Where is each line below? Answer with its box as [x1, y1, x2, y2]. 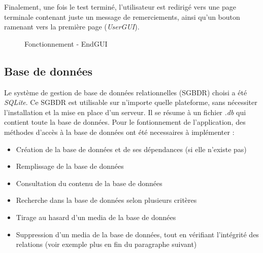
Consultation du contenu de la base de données [16, 177, 162, 188]
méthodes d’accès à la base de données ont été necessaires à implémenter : [4, 126, 235, 137]
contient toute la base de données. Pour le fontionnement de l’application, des [4, 117, 246, 127]
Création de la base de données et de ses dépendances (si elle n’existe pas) [16, 143, 247, 154]
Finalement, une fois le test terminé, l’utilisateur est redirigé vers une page [4, 2, 236, 12]
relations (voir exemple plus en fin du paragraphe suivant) [16, 239, 197, 249]
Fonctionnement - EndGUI [24, 38, 108, 49]
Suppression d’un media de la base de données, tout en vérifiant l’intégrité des [16, 229, 259, 239]
